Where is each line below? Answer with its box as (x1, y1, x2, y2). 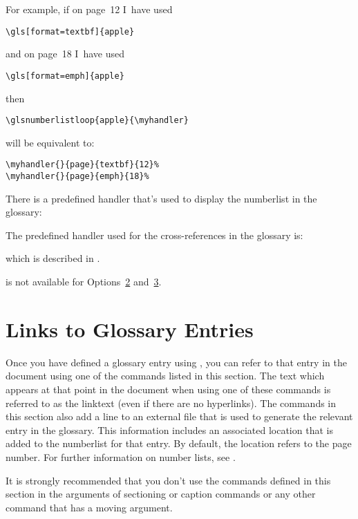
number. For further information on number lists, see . (6, 449, 236, 464)
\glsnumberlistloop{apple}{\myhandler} (6, 115, 189, 126)
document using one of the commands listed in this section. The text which (6, 368, 325, 383)
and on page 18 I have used (6, 46, 124, 61)
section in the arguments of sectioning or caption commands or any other (6, 487, 316, 501)
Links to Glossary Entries (6, 314, 254, 343)
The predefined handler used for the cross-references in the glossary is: (6, 227, 303, 242)
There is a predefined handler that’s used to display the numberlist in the (6, 191, 317, 205)
